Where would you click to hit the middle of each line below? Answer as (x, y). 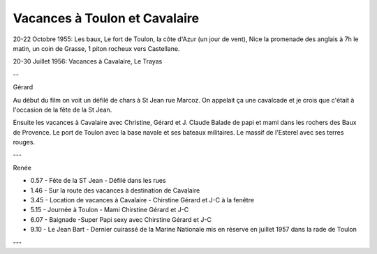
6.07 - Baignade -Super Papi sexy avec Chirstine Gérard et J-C (121, 219)
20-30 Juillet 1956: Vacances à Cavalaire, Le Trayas (88, 61)
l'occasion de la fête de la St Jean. (62, 110)
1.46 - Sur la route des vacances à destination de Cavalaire (115, 190)
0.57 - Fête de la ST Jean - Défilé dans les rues (98, 181)
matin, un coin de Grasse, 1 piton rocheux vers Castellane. (96, 48)
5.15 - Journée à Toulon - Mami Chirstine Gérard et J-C (110, 210)
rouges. (24, 142)
